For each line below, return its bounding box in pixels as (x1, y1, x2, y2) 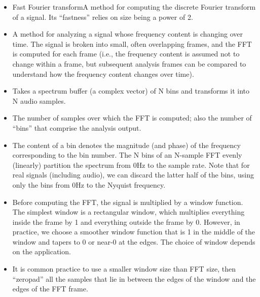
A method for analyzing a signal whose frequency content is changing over (12, 28, 243, 39)
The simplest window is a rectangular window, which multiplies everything (12, 206, 245, 217)
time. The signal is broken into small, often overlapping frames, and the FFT (12, 38, 252, 49)
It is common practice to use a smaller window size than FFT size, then (12, 263, 236, 274)
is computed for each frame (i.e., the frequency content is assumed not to (12, 48, 240, 59)
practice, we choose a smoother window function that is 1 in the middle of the (12, 226, 255, 237)
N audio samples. (12, 95, 66, 106)
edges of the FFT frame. (12, 283, 88, 294)
